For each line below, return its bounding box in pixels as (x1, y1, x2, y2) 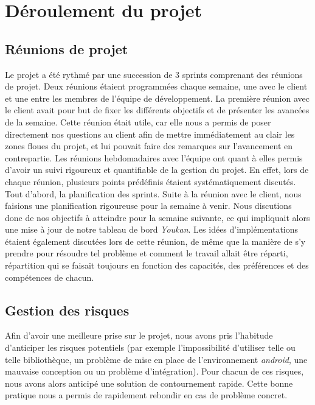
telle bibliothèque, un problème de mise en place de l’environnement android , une (5, 353, 308, 365)
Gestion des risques (5, 300, 130, 319)
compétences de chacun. (5, 270, 94, 283)
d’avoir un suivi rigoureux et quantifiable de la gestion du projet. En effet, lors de (5, 163, 309, 176)
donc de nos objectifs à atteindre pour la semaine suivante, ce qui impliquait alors (5, 211, 310, 224)
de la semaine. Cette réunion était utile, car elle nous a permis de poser (5, 115, 271, 128)
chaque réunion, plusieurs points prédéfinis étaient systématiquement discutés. (5, 175, 296, 188)
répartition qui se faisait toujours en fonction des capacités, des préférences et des (5, 259, 309, 272)
